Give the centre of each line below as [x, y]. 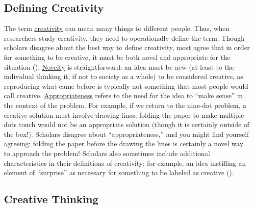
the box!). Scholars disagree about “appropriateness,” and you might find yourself [127, 134]
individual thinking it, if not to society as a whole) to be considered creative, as [124, 76]
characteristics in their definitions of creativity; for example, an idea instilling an [125, 163]
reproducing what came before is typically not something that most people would [126, 86]
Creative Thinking [51, 199]
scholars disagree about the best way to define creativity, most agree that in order [127, 47]
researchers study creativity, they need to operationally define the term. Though [124, 38]
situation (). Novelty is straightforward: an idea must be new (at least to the [119, 66]
